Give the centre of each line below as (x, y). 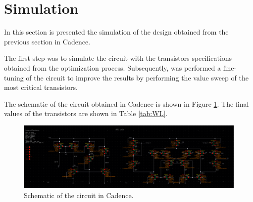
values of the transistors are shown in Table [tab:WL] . (86, 113)
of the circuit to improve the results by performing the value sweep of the (137, 77)
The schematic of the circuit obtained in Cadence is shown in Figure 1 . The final (126, 103)
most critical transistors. (41, 87)
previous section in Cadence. (47, 41)
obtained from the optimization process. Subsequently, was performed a (112, 67)
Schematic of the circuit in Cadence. (79, 195)
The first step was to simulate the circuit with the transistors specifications (118, 58)
